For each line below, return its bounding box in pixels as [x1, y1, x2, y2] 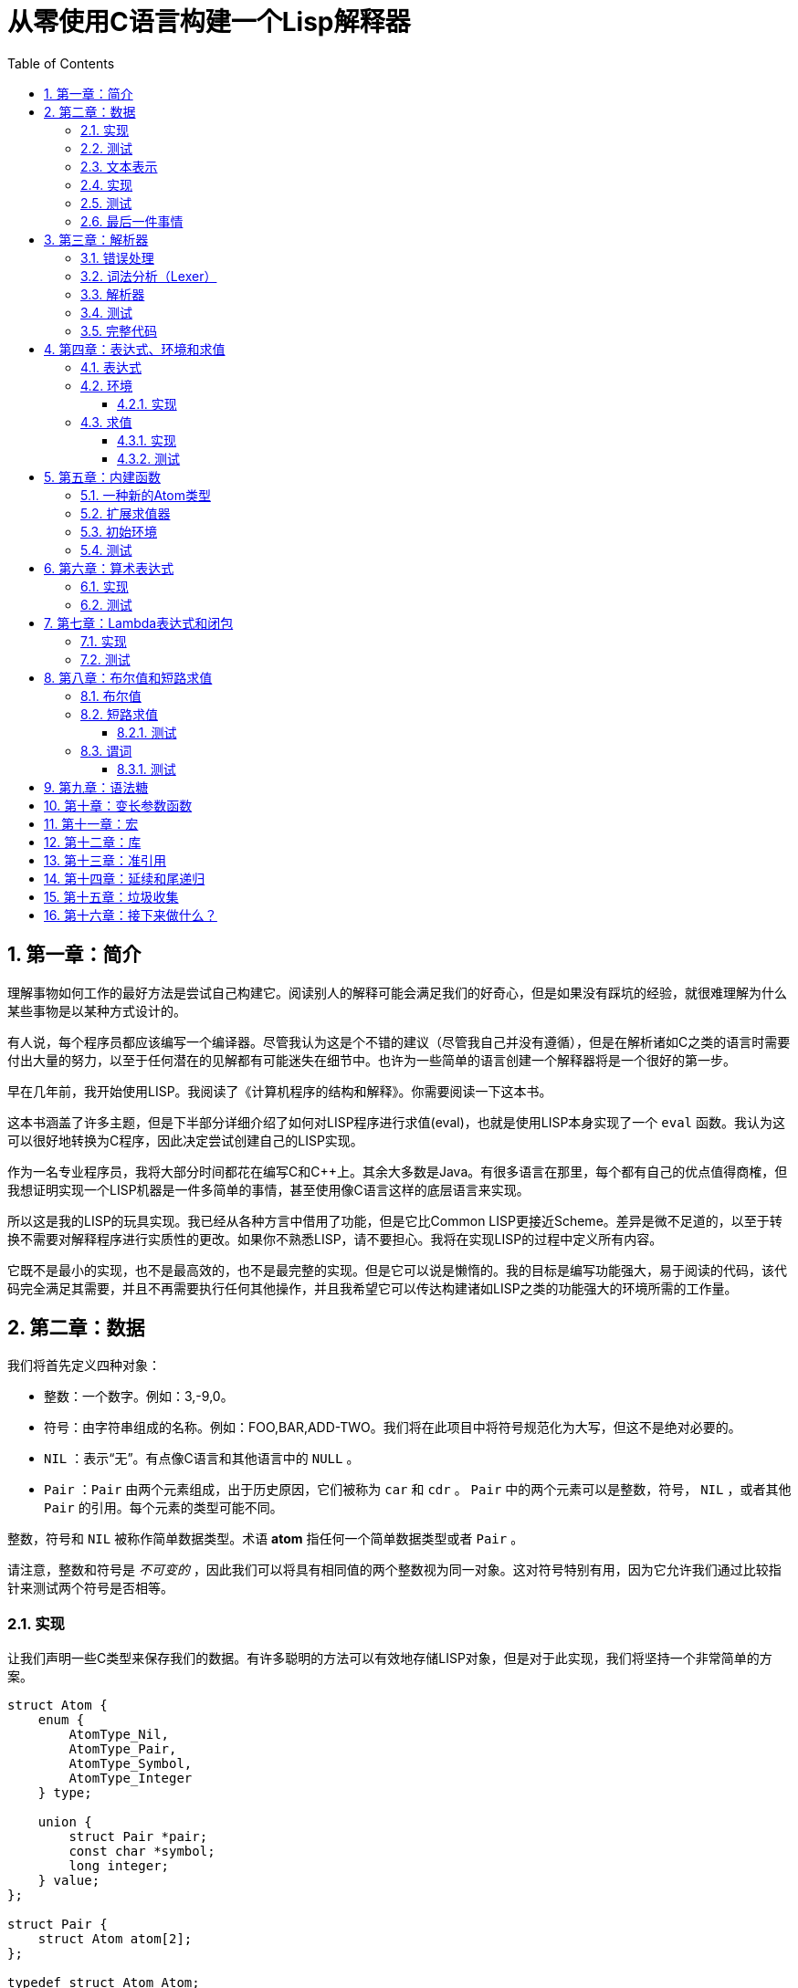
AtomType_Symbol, [68, 1756, 193, 1772]
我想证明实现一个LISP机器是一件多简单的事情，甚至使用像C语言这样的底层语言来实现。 [7, 1181, 530, 1198]
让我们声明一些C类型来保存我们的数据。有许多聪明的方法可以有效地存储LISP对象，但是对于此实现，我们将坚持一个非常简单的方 [7, 1650, 772, 1667]
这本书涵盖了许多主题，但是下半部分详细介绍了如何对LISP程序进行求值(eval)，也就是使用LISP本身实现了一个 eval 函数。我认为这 [7, 1114, 785, 1130]
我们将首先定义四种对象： [7, 1357, 161, 1374]
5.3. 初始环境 [80, 523, 157, 539]
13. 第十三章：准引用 [44, 852, 166, 868]
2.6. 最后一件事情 [80, 213, 184, 229]
